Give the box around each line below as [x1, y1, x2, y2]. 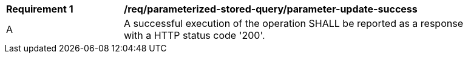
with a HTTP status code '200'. [124, 29, 265, 41]
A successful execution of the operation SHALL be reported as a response [124, 17, 463, 29]
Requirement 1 [6, 3, 73, 15]
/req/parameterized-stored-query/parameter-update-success [124, 3, 418, 15]
